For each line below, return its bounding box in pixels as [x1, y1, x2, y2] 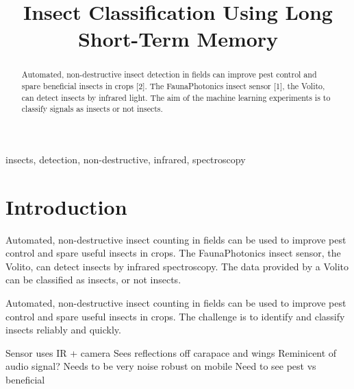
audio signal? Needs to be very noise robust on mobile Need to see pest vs [5, 359, 316, 373]
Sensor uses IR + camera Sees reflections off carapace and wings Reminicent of [5, 345, 337, 359]
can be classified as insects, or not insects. [5, 272, 181, 287]
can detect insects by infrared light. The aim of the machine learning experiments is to [21, 91, 331, 103]
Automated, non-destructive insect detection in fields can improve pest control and [21, 69, 317, 80]
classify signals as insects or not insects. [21, 103, 163, 115]
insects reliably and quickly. [5, 322, 121, 337]
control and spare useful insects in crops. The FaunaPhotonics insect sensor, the [5, 246, 341, 260]
